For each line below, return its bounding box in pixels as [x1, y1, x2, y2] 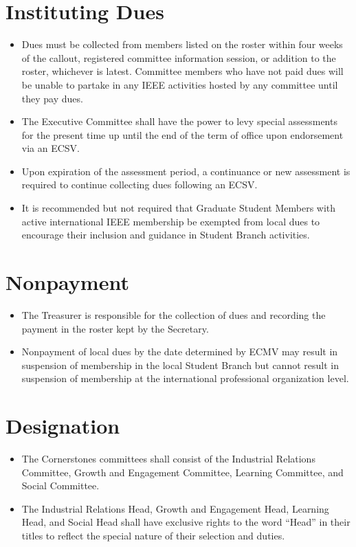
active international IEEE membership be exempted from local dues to [21, 214, 320, 228]
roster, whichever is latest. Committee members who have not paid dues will [21, 64, 344, 78]
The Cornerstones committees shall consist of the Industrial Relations [21, 451, 315, 466]
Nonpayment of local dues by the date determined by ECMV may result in [21, 344, 338, 359]
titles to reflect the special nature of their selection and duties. [21, 528, 285, 543]
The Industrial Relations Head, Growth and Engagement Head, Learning [21, 501, 329, 515]
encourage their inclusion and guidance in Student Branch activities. [21, 227, 310, 242]
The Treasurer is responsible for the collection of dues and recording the [21, 307, 326, 322]
